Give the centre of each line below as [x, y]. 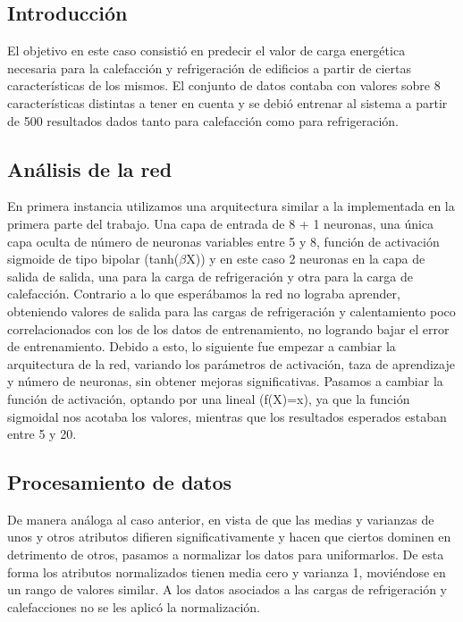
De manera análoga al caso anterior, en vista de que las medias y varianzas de [221, 519]
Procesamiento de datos [120, 482]
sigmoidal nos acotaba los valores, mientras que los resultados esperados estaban [227, 416]
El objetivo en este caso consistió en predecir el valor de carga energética [206, 50]
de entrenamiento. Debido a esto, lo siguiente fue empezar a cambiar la [202, 346]
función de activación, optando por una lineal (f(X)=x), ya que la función [209, 398]
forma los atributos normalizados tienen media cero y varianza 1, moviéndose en [227, 572]
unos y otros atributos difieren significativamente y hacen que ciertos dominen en [229, 537]
